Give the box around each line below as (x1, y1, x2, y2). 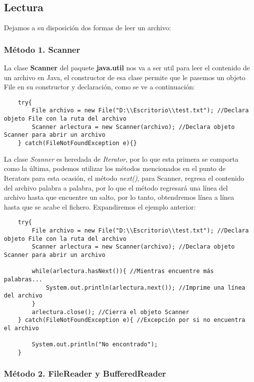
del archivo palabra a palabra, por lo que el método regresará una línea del (4, 182, 228, 192)
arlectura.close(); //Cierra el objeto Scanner (32, 308, 190, 316)
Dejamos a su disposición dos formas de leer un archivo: (4, 22, 171, 33)
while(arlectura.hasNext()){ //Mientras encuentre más (32, 268, 214, 275)
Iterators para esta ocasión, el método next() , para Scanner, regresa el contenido (4, 172, 244, 183)
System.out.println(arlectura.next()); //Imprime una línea (45, 284, 245, 291)
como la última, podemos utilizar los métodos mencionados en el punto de (4, 163, 226, 173)
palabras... (4, 276, 42, 283)
